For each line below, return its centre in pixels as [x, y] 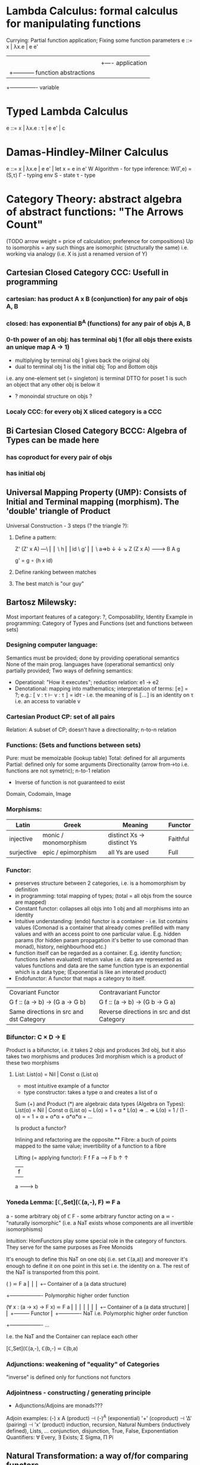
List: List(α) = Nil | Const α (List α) [57, 1074]
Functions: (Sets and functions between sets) [74, 745]
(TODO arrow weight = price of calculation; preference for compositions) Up [100, 241]
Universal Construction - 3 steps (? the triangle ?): [68, 525]
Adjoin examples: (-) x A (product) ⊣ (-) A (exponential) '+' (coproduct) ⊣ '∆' [99, 1418]
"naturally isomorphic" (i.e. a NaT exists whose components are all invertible [100, 1222]
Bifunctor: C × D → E [36, 1037]
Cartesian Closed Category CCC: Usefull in [87, 273]
